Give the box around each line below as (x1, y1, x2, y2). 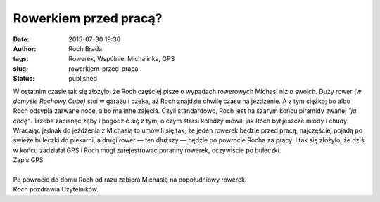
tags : (13, 55, 29, 63)
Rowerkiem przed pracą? (13, 11, 163, 26)
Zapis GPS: (13, 156, 46, 164)
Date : (13, 35, 30, 43)
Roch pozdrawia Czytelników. (13, 185, 99, 194)
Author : (13, 44, 37, 53)
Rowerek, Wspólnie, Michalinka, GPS (68, 55, 175, 63)
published (68, 74, 98, 83)
